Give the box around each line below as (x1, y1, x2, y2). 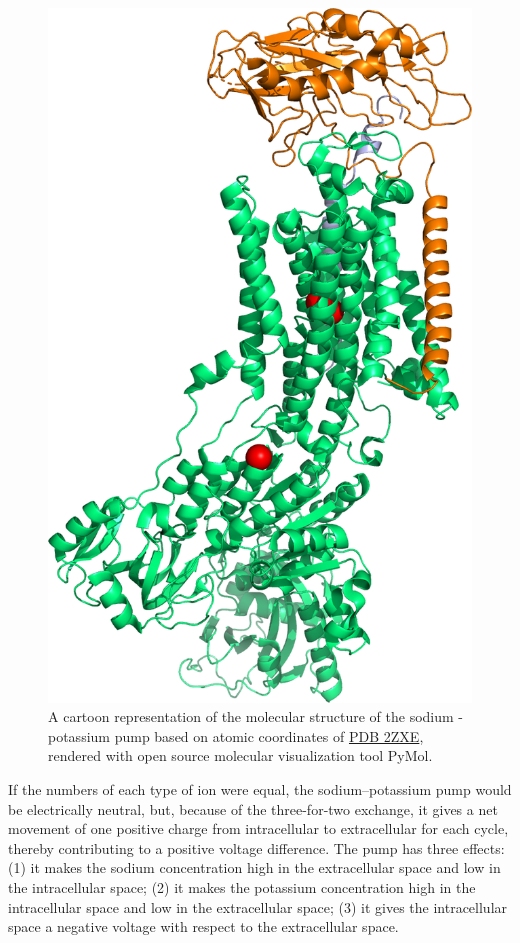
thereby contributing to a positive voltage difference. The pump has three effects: (8, 837, 505, 858)
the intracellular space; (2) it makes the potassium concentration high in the (8, 877, 476, 898)
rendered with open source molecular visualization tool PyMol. (48, 745, 433, 766)
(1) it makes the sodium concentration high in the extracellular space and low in (8, 857, 501, 878)
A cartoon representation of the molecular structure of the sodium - (48, 706, 464, 727)
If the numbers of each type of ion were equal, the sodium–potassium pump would (8, 779, 512, 800)
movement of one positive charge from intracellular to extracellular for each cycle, (8, 818, 509, 839)
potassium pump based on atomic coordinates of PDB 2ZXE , (48, 725, 424, 746)
